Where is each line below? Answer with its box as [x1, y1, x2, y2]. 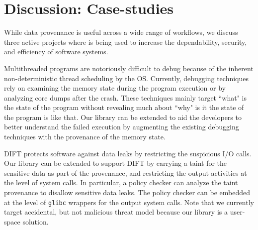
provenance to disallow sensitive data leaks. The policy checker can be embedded [4, 187, 250, 198]
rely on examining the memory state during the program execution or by [4, 83, 226, 93]
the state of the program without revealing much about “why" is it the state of [4, 102, 244, 113]
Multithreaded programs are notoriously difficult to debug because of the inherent [4, 63, 254, 73]
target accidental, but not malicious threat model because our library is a [4, 207, 228, 217]
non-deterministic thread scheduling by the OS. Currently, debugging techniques [4, 73, 249, 83]
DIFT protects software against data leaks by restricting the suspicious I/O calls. [4, 148, 252, 158]
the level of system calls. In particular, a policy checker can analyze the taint [4, 177, 238, 188]
